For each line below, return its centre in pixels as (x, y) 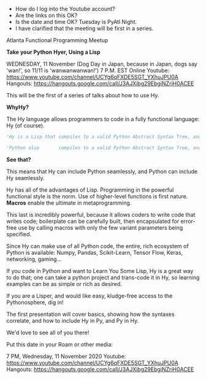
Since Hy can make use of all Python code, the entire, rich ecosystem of (97, 246)
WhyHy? (18, 107)
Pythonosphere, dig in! (35, 302)
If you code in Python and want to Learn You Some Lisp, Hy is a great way (100, 271)
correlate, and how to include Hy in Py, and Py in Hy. (73, 320)
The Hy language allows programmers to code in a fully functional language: (103, 119)
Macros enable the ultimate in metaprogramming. (69, 203)
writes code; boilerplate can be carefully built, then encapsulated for (93, 221)
